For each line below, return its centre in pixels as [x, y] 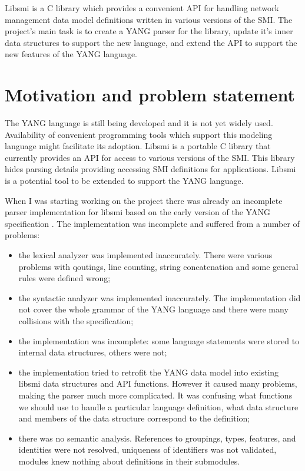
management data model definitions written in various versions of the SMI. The [149, 19]
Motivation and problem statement [150, 95]
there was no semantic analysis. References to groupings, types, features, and [157, 438]
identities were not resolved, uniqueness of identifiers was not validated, [147, 449]
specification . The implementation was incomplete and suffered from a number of [152, 223]
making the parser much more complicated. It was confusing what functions [155, 395]
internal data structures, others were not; [93, 352]
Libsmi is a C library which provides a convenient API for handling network [142, 8]
